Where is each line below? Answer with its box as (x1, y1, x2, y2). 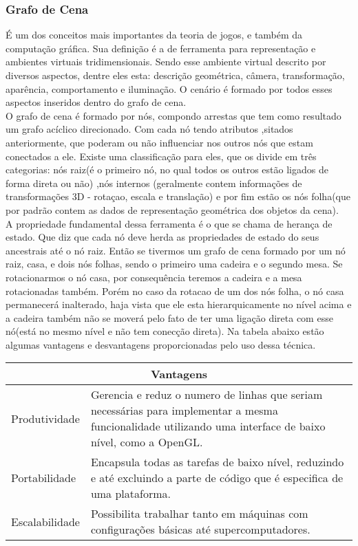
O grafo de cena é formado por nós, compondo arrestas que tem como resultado (6, 108, 341, 122)
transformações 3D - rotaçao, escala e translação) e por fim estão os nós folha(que (6, 189, 350, 204)
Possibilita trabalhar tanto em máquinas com (90, 505, 308, 522)
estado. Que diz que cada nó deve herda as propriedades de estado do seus (6, 230, 319, 244)
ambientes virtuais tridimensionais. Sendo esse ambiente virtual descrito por (6, 54, 326, 69)
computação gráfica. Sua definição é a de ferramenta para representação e (6, 41, 316, 55)
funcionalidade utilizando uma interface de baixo (90, 418, 326, 435)
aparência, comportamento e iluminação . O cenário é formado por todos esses (6, 81, 333, 96)
